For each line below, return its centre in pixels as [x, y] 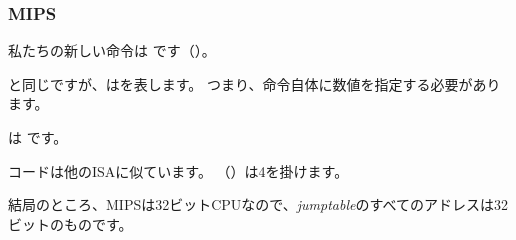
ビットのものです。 [70, 223]
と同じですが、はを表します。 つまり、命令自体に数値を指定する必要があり [254, 83]
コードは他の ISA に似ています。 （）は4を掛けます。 [178, 170]
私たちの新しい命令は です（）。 [112, 50]
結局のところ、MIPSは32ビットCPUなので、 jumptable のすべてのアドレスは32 [258, 204]
